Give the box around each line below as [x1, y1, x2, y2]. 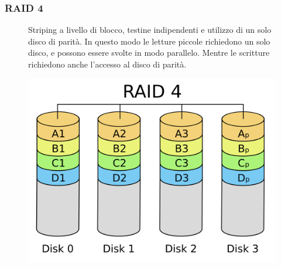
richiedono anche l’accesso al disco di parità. [28, 58, 187, 70]
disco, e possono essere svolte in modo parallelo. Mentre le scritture [28, 46, 270, 59]
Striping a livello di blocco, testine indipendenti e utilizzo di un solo [28, 23, 272, 36]
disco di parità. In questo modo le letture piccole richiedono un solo [28, 35, 270, 47]
